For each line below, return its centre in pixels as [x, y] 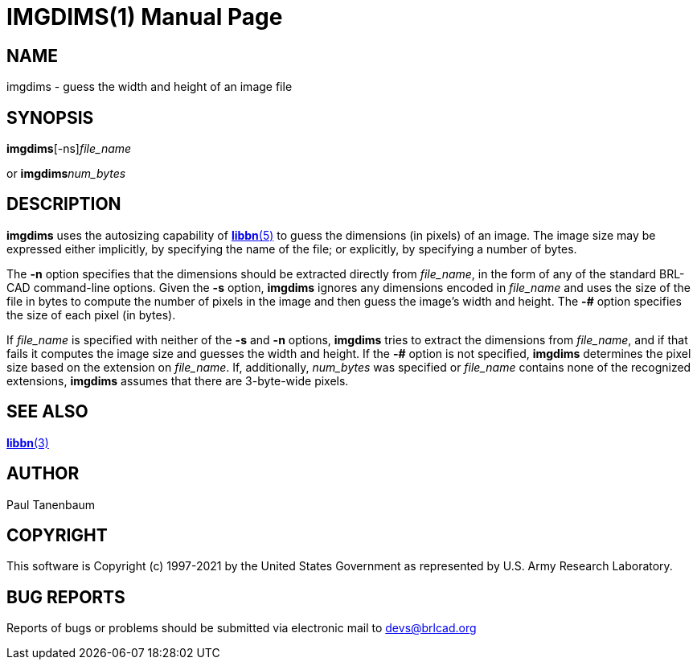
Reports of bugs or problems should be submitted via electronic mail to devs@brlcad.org [242, 628]
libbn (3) [28, 442]
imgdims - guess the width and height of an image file [150, 87]
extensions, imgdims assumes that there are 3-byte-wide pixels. [178, 380]
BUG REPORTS [66, 597]
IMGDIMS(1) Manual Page [145, 17]
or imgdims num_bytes [66, 174]
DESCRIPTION [64, 204]
